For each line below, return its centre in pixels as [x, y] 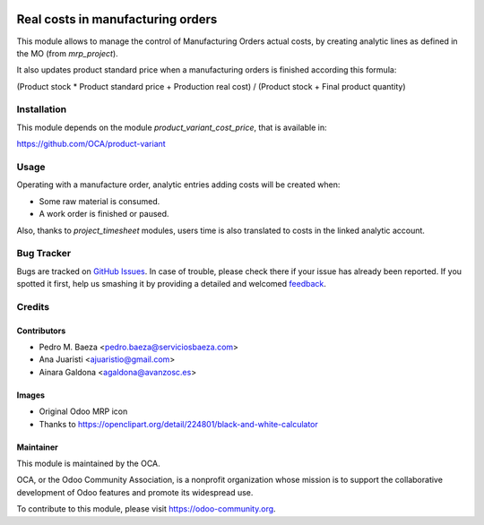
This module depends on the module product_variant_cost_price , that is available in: [172, 127]
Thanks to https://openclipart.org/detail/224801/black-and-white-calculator [178, 424]
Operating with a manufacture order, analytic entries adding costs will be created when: [178, 185]
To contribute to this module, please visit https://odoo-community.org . [147, 509]
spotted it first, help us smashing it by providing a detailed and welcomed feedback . [172, 284]
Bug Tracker [44, 254]
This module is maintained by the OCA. [88, 463]
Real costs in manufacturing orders [117, 19]
